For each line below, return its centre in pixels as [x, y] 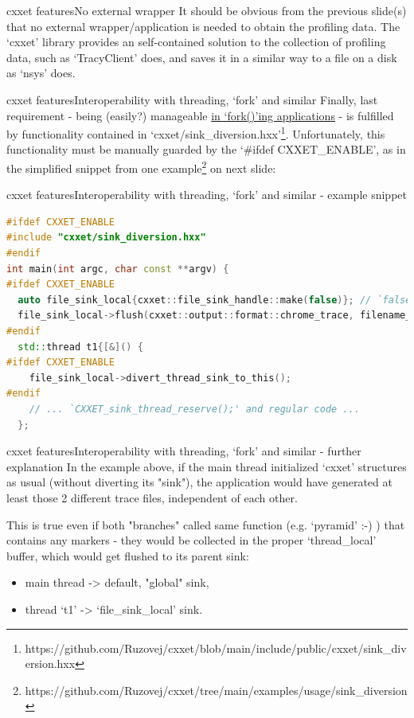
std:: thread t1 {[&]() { [80, 347]
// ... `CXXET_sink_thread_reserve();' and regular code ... [194, 409]
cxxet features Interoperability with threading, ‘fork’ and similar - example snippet [207, 195]
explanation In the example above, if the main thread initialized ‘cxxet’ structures [207, 466]
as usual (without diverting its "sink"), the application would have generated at [199, 482]
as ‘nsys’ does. [41, 73]
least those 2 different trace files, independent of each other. [152, 497]
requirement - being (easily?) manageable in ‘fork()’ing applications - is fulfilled [200, 115]
